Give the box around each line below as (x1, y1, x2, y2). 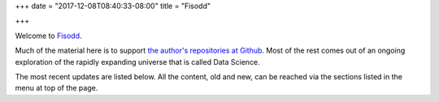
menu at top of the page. (15, 83, 98, 93)
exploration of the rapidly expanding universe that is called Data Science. (15, 57, 260, 66)
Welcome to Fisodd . (15, 31, 82, 40)
